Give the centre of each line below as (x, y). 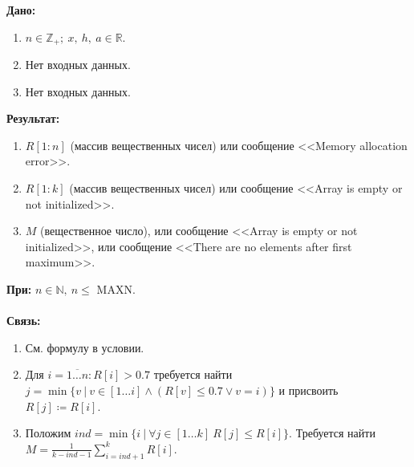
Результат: (33, 118)
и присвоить (308, 390)
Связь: (24, 321)
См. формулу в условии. (85, 347)
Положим (48, 433)
